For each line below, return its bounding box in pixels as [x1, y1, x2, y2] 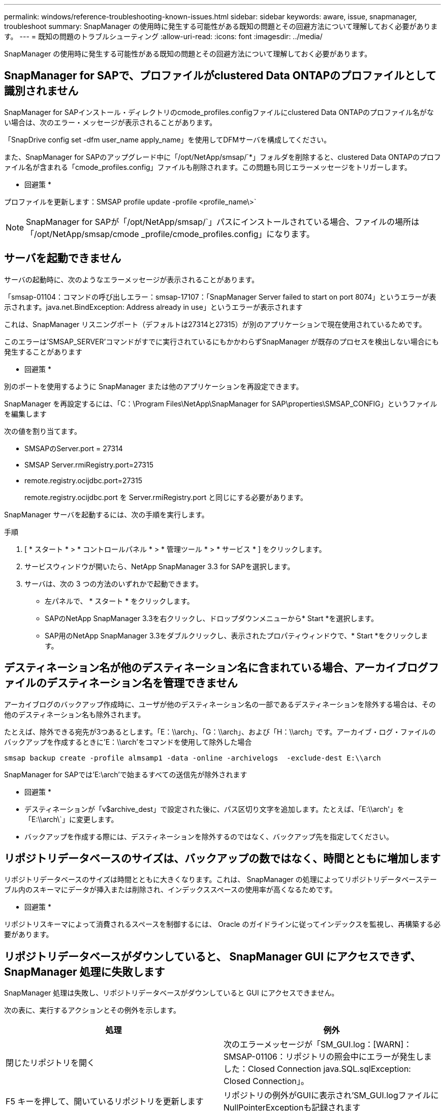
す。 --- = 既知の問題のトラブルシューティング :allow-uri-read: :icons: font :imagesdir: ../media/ [4, 32, 323, 41]
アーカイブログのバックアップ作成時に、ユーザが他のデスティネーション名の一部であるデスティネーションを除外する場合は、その [4, 699, 436, 709]
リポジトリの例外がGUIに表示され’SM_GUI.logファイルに [224, 1090, 439, 1101]
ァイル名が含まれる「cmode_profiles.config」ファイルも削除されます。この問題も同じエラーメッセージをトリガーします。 [4, 162, 411, 171]
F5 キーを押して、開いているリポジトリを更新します [6, 1096, 204, 1107]
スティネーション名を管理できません [57, 677, 238, 690]
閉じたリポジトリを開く [6, 1058, 96, 1068]
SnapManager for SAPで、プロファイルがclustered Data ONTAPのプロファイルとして [4, 69, 436, 82]
